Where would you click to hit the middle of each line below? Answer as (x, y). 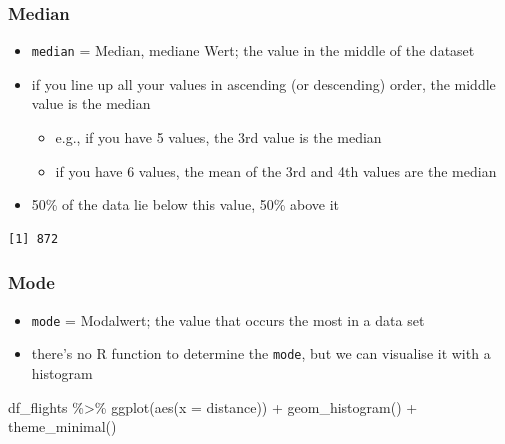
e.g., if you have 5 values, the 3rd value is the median (218, 137)
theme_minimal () (62, 426)
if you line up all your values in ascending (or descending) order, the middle (263, 83)
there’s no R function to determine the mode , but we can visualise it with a (261, 353)
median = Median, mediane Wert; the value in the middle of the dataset (253, 50)
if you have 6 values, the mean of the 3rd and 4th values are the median (276, 170)
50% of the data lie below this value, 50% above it (185, 204)
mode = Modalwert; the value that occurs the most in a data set (228, 319)
